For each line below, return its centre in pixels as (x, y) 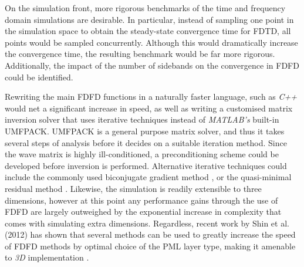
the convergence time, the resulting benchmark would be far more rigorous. (140, 54)
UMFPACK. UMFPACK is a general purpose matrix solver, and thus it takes (145, 131)
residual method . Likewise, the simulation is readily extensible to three (133, 188)
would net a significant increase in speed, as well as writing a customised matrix (149, 108)
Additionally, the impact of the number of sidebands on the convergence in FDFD (152, 65)
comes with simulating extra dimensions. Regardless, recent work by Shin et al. (147, 223)
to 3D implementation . (47, 257)
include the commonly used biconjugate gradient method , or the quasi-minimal (148, 177)
